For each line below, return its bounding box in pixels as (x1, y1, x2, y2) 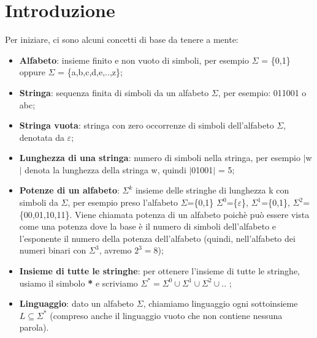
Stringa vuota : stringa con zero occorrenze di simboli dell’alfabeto (19, 119, 274, 132)
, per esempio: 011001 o (218, 86, 307, 99)
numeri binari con (19, 244, 86, 257)
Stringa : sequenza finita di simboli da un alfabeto (19, 86, 209, 99)
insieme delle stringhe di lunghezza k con (136, 184, 289, 197)
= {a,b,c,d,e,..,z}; (58, 66, 123, 78)
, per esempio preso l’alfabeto (67, 196, 178, 209)
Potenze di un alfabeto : (19, 184, 120, 197)
